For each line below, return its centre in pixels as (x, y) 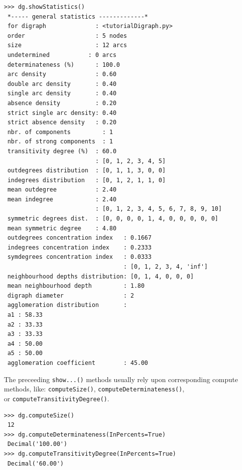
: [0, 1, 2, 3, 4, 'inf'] (166, 267)
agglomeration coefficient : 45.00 (78, 363)
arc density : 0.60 (62, 74)
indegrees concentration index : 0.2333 (80, 247)
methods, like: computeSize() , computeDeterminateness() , (94, 389)
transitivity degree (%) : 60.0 (62, 151)
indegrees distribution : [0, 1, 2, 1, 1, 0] (87, 180)
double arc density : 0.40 (62, 84)
